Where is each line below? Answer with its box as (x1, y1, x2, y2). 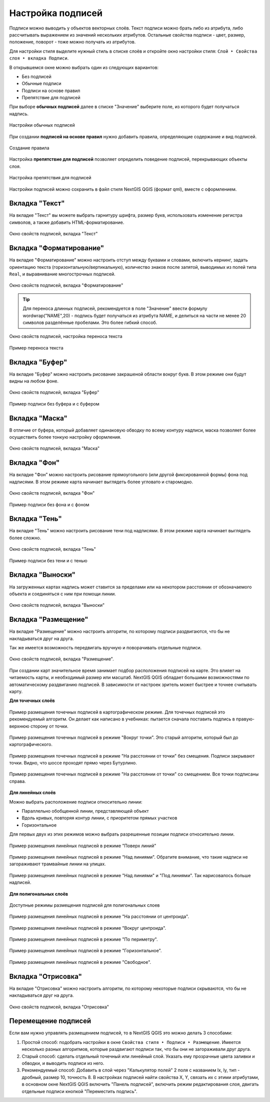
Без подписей (21, 73, 52, 80)
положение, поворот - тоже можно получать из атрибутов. (9, 39, 136, 45)
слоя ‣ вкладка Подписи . (9, 55, 69, 61)
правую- (235, 716, 255, 722)
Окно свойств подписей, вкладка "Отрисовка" (9, 1004, 109, 1010)
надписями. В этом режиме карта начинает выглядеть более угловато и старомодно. (9, 479, 193, 485)
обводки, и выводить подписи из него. (21, 1060, 104, 1066)
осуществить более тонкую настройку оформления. (9, 434, 121, 440)
